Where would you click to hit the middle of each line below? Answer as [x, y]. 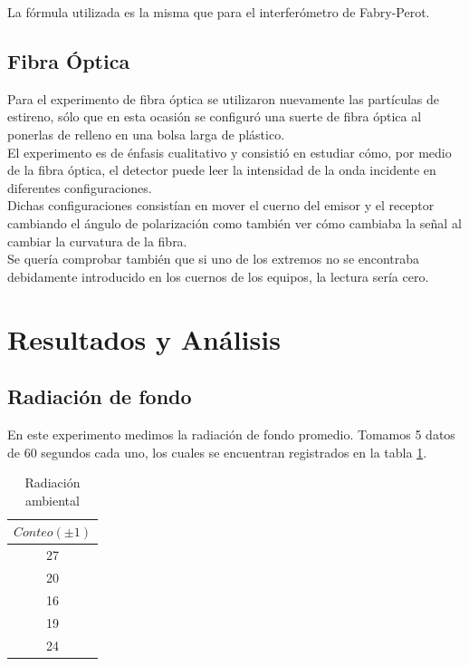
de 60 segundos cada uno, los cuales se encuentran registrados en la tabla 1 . [217, 452]
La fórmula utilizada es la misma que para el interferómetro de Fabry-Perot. [219, 12]
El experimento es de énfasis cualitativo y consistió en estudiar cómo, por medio [230, 152]
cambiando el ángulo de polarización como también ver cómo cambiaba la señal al [234, 222]
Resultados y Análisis [144, 338]
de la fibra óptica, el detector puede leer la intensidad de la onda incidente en [222, 170]
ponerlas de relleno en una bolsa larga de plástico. [146, 134]
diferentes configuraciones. [80, 187]
